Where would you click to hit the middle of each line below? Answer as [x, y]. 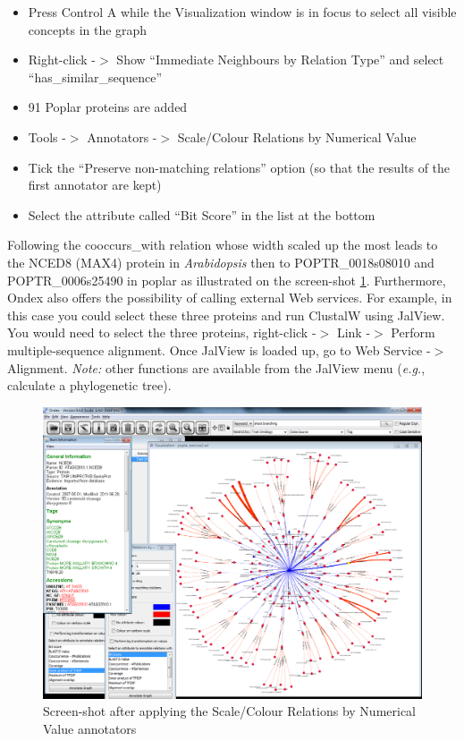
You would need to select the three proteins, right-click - [162, 332]
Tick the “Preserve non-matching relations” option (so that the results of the [239, 167]
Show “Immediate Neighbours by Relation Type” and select [280, 60]
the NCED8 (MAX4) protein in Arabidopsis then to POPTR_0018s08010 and [221, 262]
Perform [413, 332]
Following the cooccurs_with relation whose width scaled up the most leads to [223, 245]
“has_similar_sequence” [95, 77]
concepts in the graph [88, 29]
